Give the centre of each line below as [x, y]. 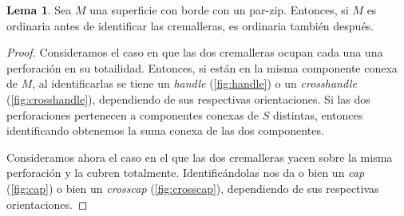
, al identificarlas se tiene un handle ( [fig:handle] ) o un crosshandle [194, 83]
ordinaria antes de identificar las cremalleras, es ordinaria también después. [190, 25]
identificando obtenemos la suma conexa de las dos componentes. [165, 130]
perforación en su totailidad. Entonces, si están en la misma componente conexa [202, 67]
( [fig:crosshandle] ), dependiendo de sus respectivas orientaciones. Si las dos [188, 98]
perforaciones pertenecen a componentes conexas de [133, 114]
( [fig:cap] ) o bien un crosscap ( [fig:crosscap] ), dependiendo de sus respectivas [193, 188]
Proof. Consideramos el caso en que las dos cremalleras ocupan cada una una [195, 52]
